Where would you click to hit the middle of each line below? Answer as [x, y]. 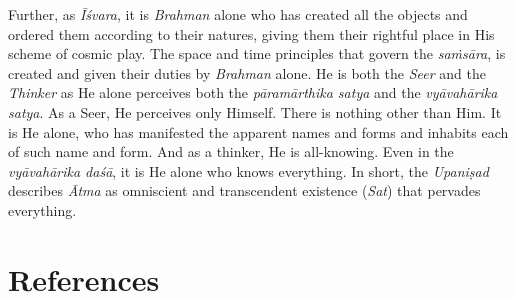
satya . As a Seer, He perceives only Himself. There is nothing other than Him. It [255, 111]
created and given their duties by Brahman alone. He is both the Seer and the [247, 72]
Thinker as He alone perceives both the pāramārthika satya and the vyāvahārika [253, 92]
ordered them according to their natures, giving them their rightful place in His [251, 33]
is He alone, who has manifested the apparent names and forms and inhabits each [258, 131]
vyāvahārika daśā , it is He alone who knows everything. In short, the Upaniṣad [248, 170]
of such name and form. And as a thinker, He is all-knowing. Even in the [231, 151]
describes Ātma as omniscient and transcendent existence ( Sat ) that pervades [244, 190]
